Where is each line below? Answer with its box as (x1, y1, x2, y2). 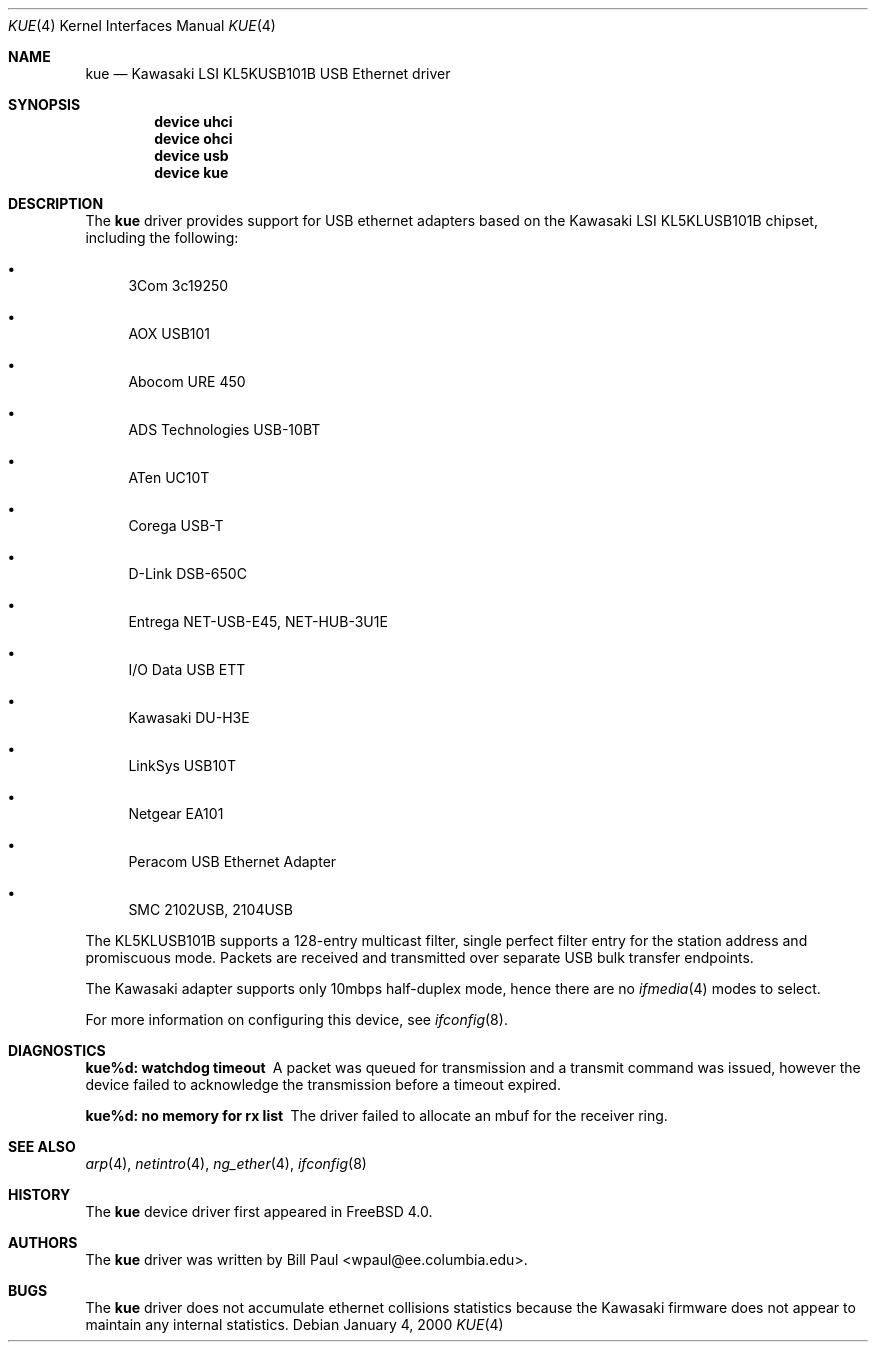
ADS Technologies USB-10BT (128, 421, 321, 438)
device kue (154, 164, 229, 181)
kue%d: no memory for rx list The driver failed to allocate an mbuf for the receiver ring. (85, 1107, 668, 1124)
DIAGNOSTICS (8, 1042, 106, 1059)
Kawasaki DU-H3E (128, 709, 250, 726)
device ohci (154, 130, 233, 147)
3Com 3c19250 (128, 277, 229, 294)
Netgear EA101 (128, 805, 224, 822)
